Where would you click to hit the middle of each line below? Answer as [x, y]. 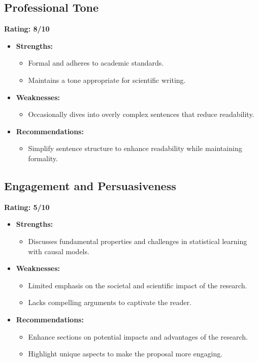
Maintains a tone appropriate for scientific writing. [107, 80]
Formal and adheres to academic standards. [96, 63]
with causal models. [59, 251]
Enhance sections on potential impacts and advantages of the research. [138, 336]
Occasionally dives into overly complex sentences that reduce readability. [141, 114]
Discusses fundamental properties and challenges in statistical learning [138, 241]
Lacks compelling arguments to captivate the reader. [110, 302]
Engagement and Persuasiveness [90, 185]
